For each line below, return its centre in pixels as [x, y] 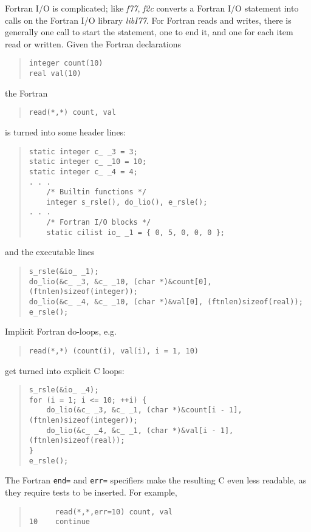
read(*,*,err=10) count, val [114, 512]
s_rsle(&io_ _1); [64, 272]
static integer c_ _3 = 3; [83, 152]
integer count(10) [66, 63]
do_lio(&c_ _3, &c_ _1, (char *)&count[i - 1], [144, 410]
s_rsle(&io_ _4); [64, 390]
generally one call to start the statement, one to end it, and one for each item [149, 32]
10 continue [60, 522]
